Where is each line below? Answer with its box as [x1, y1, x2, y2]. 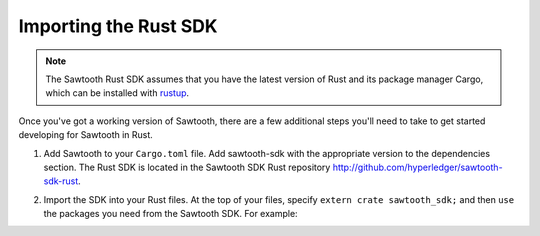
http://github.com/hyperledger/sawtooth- [332, 161, 504, 173]
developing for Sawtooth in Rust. [18, 129, 154, 141]
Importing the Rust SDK [18, 15, 218, 37]
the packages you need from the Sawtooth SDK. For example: [43, 208, 299, 220]
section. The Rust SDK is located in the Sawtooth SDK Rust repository [43, 161, 331, 173]
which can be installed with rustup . [45, 87, 190, 99]
